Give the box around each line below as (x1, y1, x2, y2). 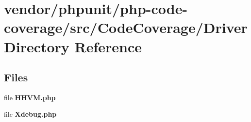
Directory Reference (4, 36, 142, 56)
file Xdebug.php (4, 108, 57, 119)
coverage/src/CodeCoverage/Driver (4, 17, 248, 37)
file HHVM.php (4, 92, 56, 102)
